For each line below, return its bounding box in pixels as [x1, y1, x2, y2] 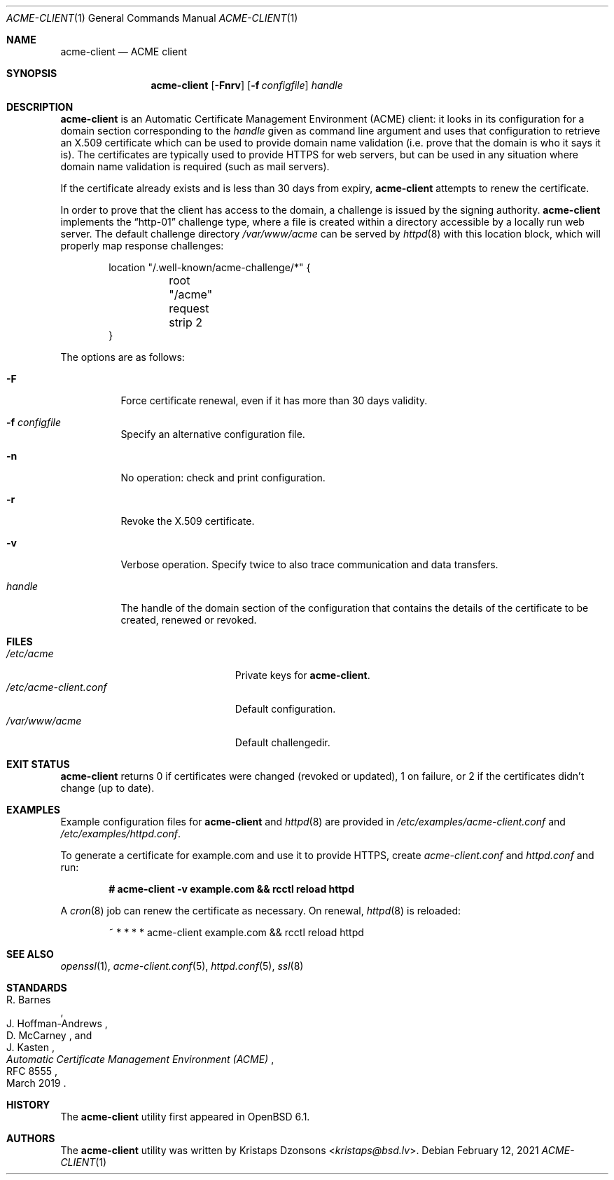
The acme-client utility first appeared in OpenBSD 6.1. [60, 1111, 310, 1123]
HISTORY [6, 1099, 50, 1111]
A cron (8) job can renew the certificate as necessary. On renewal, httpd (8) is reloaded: [60, 905, 461, 917]
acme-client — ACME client [60, 46, 187, 57]
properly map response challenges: [60, 240, 224, 252]
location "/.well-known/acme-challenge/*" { [109, 261, 311, 273]
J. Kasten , [6, 1041, 55, 1053]
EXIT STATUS [6, 758, 70, 770]
